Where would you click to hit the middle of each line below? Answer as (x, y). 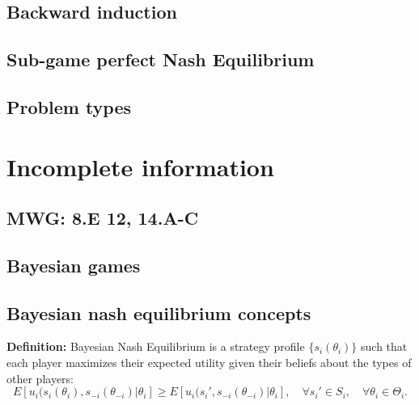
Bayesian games (74, 265)
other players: (40, 378)
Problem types (69, 106)
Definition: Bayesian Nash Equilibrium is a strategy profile (156, 346)
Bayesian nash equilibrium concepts (159, 312)
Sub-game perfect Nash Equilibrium (161, 59)
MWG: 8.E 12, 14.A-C (103, 218)
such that (384, 346)
